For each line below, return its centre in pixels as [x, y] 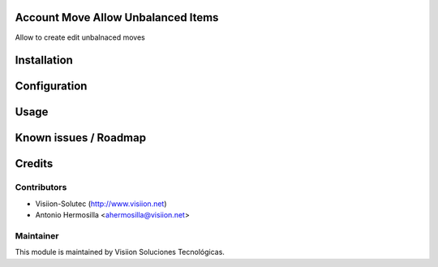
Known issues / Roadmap [80, 138]
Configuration [51, 86]
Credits [34, 164]
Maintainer [37, 235]
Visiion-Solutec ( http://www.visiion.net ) [101, 204]
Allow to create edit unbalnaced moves [80, 37]
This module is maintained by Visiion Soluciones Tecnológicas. [120, 252]
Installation [44, 60]
